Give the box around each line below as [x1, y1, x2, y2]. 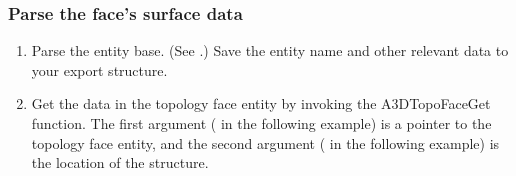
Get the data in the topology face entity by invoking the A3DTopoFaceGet [31, 93, 491, 114]
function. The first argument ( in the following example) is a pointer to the [31, 113, 492, 133]
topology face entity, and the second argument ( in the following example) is [31, 132, 500, 153]
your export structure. [31, 59, 168, 80]
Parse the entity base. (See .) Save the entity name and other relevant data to [31, 40, 509, 61]
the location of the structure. [31, 152, 209, 173]
